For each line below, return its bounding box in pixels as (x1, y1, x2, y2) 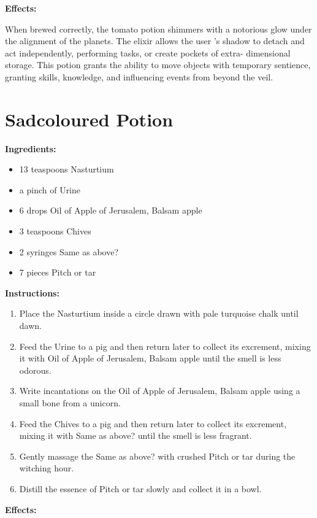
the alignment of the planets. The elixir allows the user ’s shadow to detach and (5, 34, 305, 47)
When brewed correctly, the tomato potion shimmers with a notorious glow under (5, 22, 312, 35)
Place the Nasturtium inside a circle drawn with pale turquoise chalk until (19, 307, 299, 320)
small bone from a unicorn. (19, 396, 121, 409)
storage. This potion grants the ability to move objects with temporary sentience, (5, 58, 311, 71)
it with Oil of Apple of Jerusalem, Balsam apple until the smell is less (19, 352, 281, 365)
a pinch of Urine (19, 183, 81, 196)
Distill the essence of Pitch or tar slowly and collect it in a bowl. (19, 482, 262, 495)
